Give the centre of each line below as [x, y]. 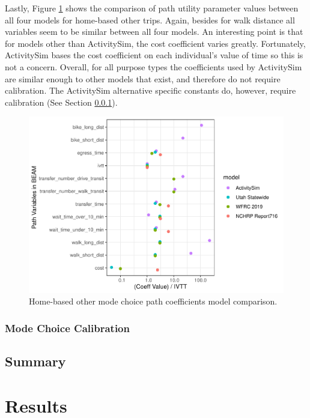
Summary [35, 361]
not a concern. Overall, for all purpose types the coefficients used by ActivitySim [153, 66]
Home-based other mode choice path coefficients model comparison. [153, 301]
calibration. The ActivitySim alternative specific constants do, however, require [150, 90]
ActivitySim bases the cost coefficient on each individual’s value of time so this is [154, 55]
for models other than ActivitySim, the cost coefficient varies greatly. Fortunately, [155, 43]
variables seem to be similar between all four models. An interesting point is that [154, 32]
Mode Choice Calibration [67, 328]
